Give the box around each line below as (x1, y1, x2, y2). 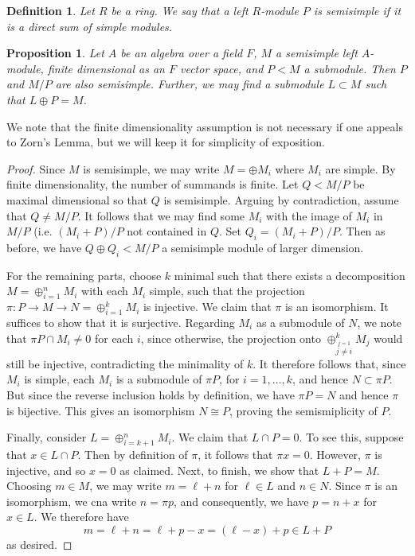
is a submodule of (115, 371, 202, 387)
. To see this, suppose (299, 429, 404, 445)
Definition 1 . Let (6, 2, 95, 18)
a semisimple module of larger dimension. (162, 239, 364, 255)
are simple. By (325, 160, 396, 177)
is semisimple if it (313, 2, 401, 18)
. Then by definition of (77, 445, 188, 462)
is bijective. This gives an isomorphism (6, 402, 195, 418)
